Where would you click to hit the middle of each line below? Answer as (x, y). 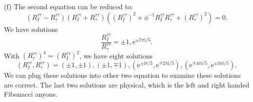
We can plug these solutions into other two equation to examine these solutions (122, 75)
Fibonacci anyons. (31, 94)
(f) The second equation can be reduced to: (68, 6)
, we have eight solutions (116, 55)
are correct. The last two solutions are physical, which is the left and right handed (127, 84)
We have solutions (31, 29)
